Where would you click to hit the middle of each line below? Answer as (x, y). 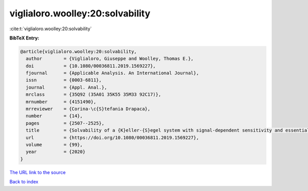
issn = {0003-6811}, (64, 80)
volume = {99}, (54, 145)
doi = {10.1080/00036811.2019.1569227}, (91, 66)
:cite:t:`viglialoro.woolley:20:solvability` (51, 29)
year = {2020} (56, 152)
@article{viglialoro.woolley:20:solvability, (79, 51)
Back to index (24, 182)
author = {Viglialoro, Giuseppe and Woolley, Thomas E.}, (110, 59)
